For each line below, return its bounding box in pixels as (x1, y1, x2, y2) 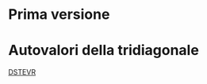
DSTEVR (8, 68, 36, 77)
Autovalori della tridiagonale (8, 42, 200, 60)
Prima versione (8, 5, 110, 24)
